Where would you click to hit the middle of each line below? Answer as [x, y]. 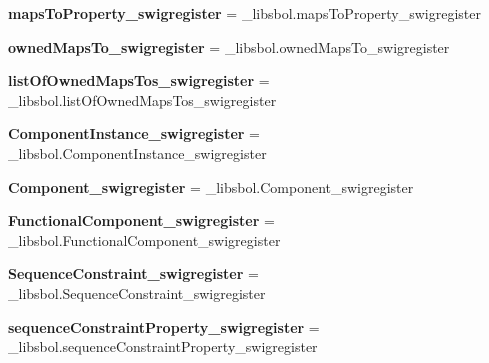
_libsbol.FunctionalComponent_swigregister [144, 239]
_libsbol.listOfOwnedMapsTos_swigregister [142, 99]
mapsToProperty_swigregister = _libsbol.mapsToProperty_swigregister [244, 13]
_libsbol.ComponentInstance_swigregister [137, 152]
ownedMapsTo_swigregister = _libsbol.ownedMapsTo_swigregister [229, 46]
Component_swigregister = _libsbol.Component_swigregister [211, 186]
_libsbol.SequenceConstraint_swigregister [137, 292]
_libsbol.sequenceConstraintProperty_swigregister [163, 346]
